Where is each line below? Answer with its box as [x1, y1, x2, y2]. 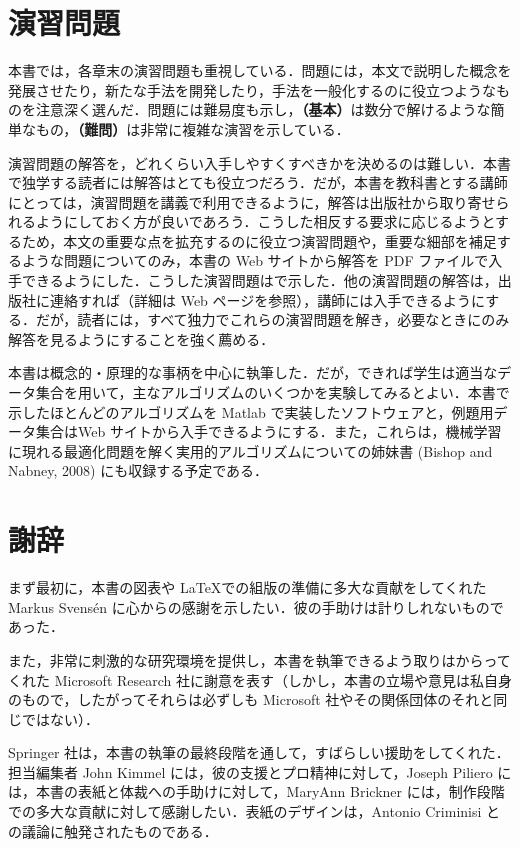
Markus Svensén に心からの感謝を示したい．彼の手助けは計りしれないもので [8, 596, 504, 617]
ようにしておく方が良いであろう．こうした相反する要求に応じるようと [35, 211, 496, 232]
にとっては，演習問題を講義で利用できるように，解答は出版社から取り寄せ [8, 191, 496, 212]
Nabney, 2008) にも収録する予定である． [8, 460, 269, 481]
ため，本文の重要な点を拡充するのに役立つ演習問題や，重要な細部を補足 [21, 230, 497, 251]
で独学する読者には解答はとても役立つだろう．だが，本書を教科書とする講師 [8, 172, 508, 193]
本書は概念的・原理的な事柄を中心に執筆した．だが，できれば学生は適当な [8, 362, 498, 383]
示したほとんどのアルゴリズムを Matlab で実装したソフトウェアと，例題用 [8, 401, 494, 422]
